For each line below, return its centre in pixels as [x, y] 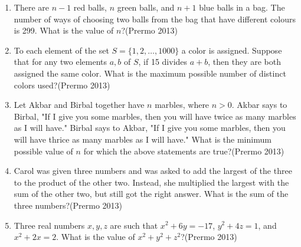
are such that [134, 225]
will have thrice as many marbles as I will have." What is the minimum [143, 139]
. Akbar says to [259, 105]
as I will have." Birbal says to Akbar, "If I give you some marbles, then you [150, 128]
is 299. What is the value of [64, 30]
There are [31, 7]
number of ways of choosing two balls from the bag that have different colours [155, 19]
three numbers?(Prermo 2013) [68, 205]
